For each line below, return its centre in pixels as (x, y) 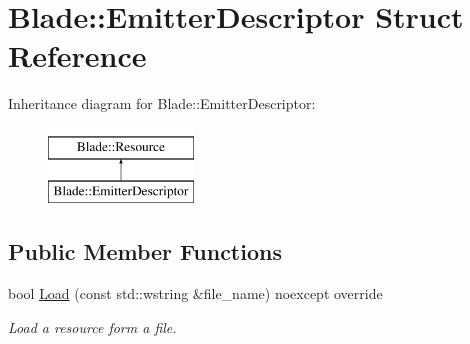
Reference (77, 55)
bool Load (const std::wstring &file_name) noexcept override (195, 293)
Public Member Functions (145, 251)
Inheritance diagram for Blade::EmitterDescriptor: (162, 103)
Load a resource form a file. (92, 326)
